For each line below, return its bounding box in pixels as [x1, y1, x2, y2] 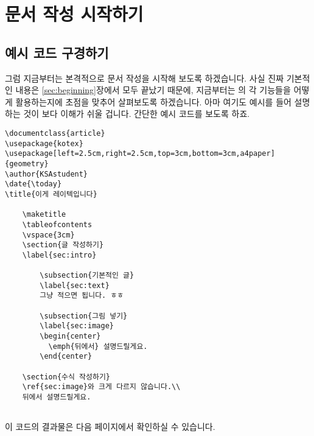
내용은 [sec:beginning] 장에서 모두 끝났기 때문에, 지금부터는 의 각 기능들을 [15, 83, 291, 96]
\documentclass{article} [5, 128, 105, 138]
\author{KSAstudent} [5, 169, 88, 178]
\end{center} [40, 352, 92, 361]
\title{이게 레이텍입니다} [5, 189, 97, 199]
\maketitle [22, 210, 66, 219]
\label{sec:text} [40, 281, 110, 290]
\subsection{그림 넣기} [40, 311, 128, 320]
